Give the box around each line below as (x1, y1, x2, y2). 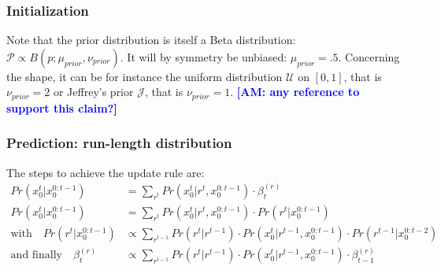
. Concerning (338, 48, 400, 65)
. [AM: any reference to (230, 83, 360, 100)
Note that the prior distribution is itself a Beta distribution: (6, 31, 296, 48)
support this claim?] (6, 99, 117, 116)
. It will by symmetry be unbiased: (120, 48, 287, 65)
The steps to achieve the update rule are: (6, 164, 205, 180)
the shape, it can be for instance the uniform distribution (6, 68, 283, 84)
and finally (10, 250, 62, 261)
